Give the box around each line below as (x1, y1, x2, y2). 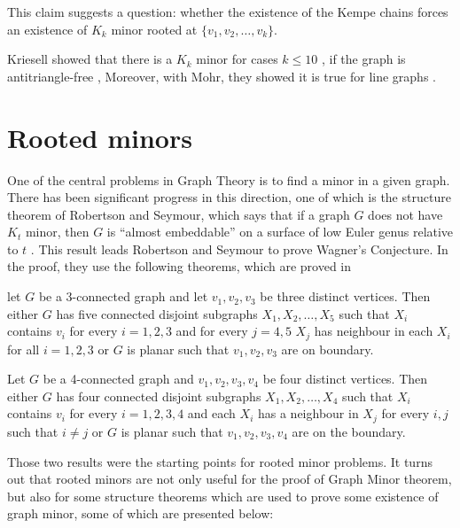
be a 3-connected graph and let (38, 287, 208, 306)
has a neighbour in (257, 404, 359, 423)
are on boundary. (281, 339, 374, 358)
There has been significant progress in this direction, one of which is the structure (7, 188, 451, 206)
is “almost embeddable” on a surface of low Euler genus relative (106, 222, 454, 241)
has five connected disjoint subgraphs (56, 304, 258, 322)
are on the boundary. (292, 422, 406, 440)
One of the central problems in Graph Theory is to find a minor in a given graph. (7, 170, 450, 189)
